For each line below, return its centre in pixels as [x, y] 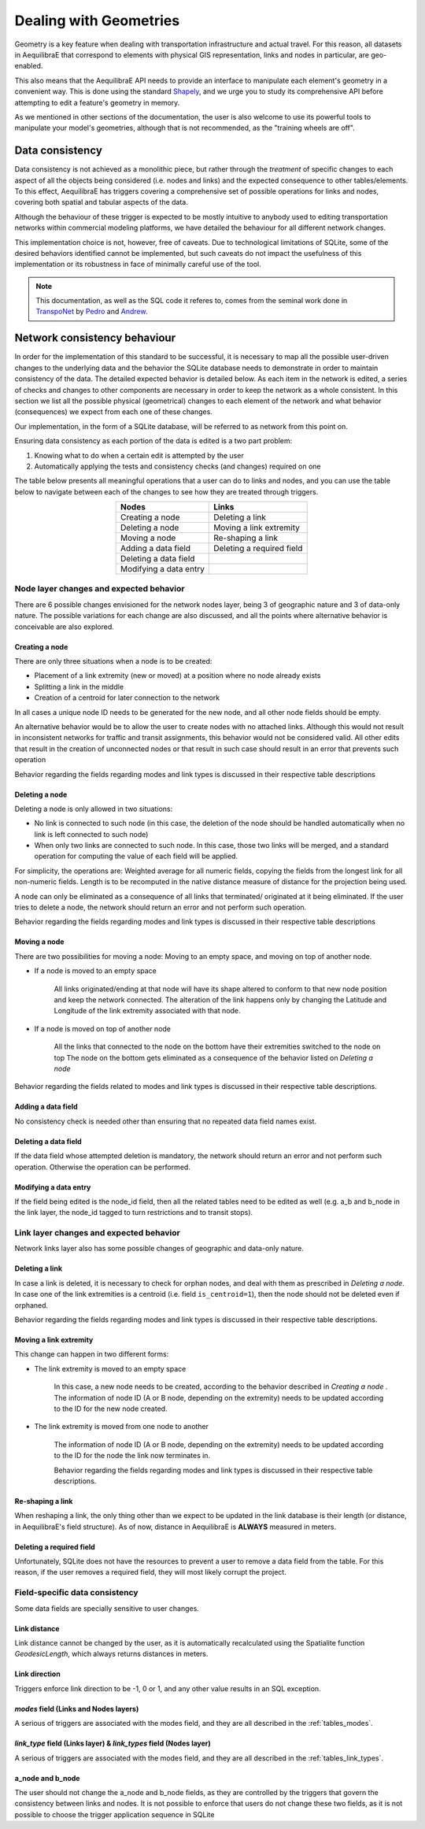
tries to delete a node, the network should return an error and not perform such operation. [161, 907]
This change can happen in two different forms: [92, 1354]
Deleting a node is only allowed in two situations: [94, 809]
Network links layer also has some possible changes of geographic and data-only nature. [159, 1249]
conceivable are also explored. [64, 627]
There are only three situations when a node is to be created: [113, 661]
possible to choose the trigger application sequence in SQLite [115, 1814]
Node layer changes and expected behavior [100, 589]
